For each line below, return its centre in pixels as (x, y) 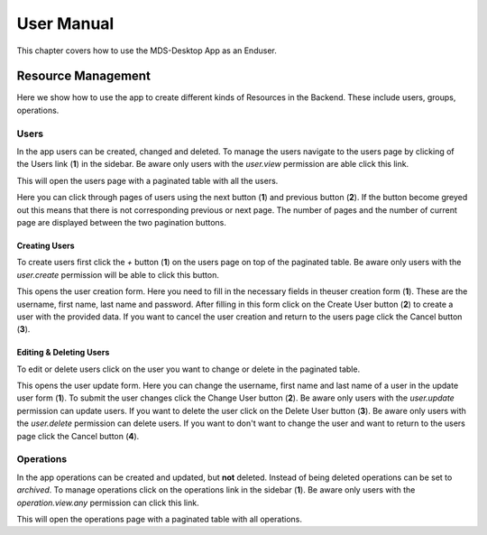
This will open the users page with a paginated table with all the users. (147, 180)
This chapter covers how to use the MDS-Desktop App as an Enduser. (147, 51)
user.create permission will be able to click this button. (118, 274)
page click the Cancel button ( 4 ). (78, 436)
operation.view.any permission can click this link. (108, 503)
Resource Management (83, 76)
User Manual (65, 23)
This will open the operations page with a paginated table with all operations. (159, 519)
